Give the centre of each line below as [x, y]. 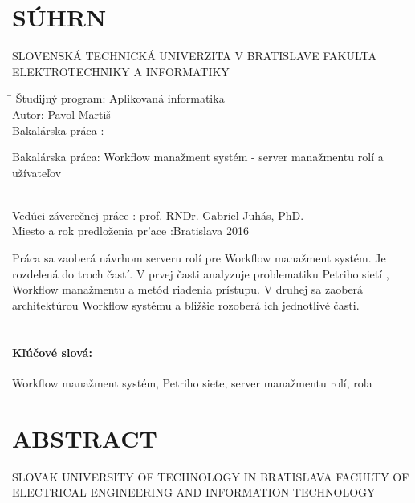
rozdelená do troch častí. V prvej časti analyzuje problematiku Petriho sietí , [201, 273]
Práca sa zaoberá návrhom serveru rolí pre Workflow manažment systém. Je [199, 258]
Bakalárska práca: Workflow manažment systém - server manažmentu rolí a [198, 157]
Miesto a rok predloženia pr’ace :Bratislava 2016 [130, 231]
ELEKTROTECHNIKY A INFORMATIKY [121, 71]
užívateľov [37, 172]
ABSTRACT [85, 438]
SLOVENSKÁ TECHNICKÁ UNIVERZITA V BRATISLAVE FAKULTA [195, 56]
